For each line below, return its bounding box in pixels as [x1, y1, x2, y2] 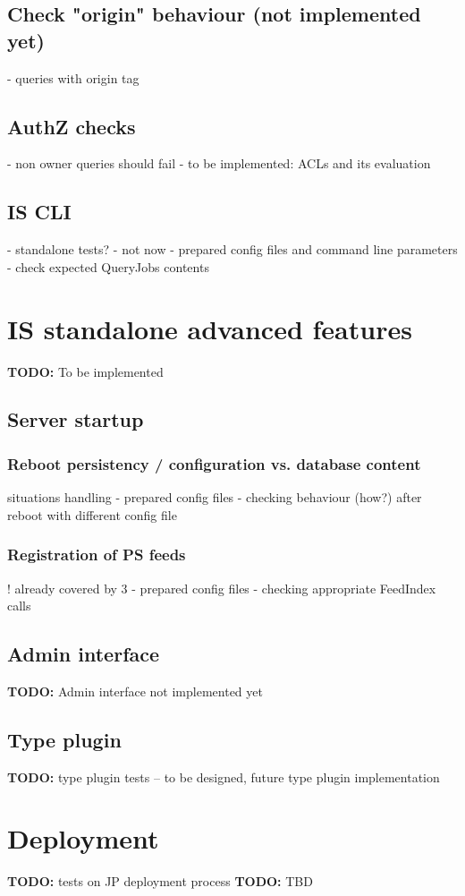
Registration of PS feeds [7, 543, 186, 566]
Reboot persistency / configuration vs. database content [7, 452, 421, 474]
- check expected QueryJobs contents [7, 257, 209, 276]
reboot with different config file [7, 505, 177, 524]
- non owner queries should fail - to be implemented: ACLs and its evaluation [7, 154, 431, 173]
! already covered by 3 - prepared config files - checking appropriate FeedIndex [7, 578, 436, 597]
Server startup [7, 405, 144, 433]
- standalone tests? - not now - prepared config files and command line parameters [7, 240, 458, 259]
